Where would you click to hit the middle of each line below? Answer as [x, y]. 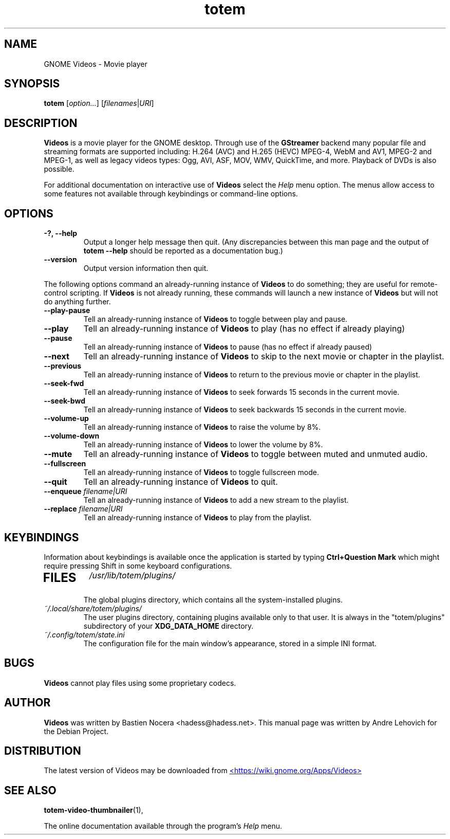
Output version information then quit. [146, 268]
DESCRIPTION [41, 123]
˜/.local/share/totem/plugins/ [93, 608]
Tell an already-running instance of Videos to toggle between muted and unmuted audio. [256, 454]
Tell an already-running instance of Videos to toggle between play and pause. [215, 319]
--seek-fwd [64, 384]
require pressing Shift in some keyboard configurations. [138, 566]
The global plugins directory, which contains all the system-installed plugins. [213, 599]
